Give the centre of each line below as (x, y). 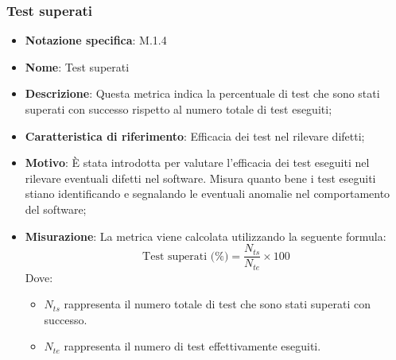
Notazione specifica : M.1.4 (96, 40)
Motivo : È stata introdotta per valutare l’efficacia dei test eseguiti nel (197, 163)
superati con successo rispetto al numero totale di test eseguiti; (179, 109)
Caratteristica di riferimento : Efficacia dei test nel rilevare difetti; (195, 135)
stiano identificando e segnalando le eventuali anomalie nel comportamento (208, 194)
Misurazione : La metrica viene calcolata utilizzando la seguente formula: (206, 236)
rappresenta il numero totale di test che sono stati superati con (217, 304)
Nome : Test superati (77, 66)
